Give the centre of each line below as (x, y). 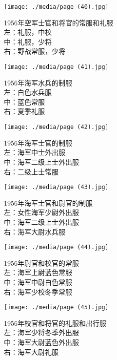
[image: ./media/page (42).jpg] (56, 127)
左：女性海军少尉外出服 (41, 212)
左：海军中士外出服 (35, 152)
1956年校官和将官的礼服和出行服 (55, 323)
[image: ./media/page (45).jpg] (56, 307)
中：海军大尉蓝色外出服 (41, 342)
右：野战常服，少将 (35, 51)
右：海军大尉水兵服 (35, 231)
